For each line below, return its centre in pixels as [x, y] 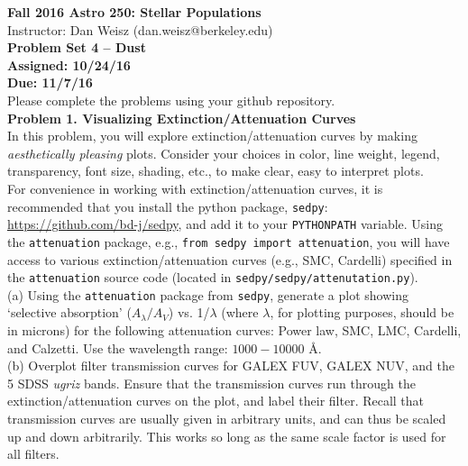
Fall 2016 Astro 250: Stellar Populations [134, 12]
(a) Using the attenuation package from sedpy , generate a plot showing [208, 294]
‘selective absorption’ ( [69, 312]
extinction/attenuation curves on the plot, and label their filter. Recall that [216, 401]
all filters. [33, 454]
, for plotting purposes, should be [362, 312]
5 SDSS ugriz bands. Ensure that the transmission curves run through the [211, 383]
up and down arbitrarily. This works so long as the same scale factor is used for [227, 436]
